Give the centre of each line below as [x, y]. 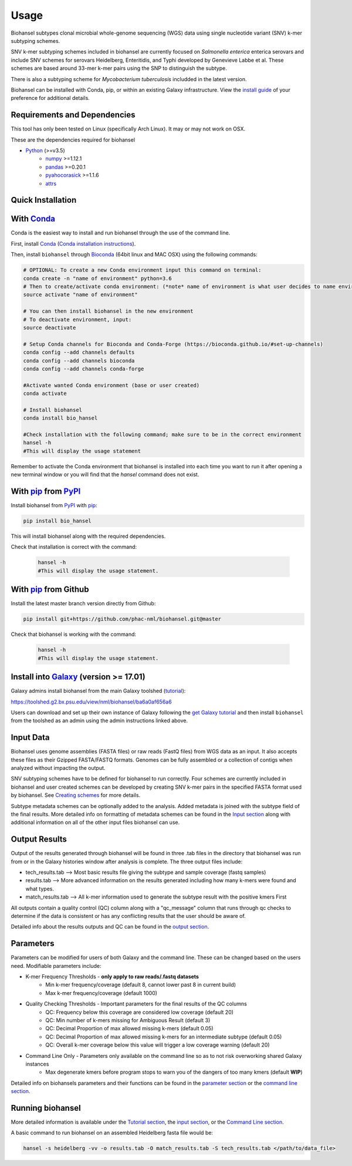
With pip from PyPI [46, 491]
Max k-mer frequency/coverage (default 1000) [101, 993]
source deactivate [50, 327]
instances [37, 1064]
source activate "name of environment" [80, 295]
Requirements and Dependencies [73, 115]
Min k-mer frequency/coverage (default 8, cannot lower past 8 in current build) [141, 985]
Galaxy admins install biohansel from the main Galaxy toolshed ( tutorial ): [98, 691]
